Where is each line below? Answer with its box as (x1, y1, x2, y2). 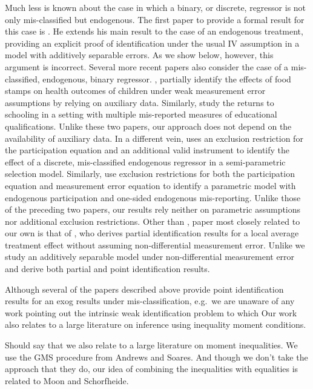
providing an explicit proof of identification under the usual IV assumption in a (5, 36, 300, 49)
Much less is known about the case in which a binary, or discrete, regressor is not (5, 1, 306, 13)
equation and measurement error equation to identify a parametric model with (5, 179, 296, 191)
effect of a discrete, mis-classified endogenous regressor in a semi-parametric (5, 155, 286, 168)
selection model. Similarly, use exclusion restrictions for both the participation (5, 167, 295, 180)
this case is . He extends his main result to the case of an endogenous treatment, (5, 25, 303, 38)
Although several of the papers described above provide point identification (5, 282, 284, 295)
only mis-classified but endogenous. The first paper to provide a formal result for (5, 13, 305, 25)
